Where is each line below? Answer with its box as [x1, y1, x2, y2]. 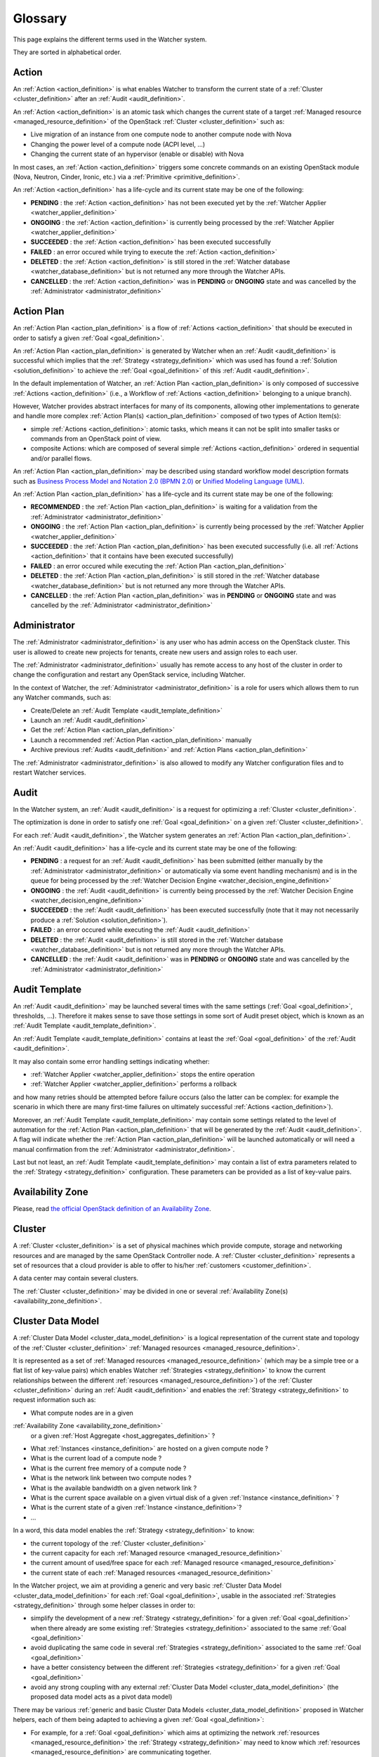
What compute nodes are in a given [30, 1408, 133, 1417]
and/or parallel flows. [30, 454, 92, 462]
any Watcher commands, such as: [13, 693, 112, 702]
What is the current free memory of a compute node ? [30, 1464, 187, 1472]
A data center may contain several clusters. [13, 1274, 139, 1283]
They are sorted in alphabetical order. [13, 48, 122, 56]
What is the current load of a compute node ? [30, 1454, 162, 1463]
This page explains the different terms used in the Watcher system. [13, 35, 207, 44]
